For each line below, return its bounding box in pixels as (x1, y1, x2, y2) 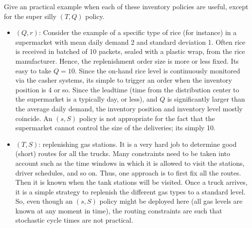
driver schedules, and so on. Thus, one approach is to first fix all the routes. (15, 167, 241, 177)
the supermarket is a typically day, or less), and (15, 94, 158, 104)
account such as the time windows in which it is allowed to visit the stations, (15, 158, 245, 168)
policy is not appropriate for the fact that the (79, 113, 215, 123)
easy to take (15, 65, 52, 75)
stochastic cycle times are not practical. (15, 215, 133, 225)
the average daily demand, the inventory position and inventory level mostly (15, 103, 243, 113)
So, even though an (15, 196, 73, 206)
